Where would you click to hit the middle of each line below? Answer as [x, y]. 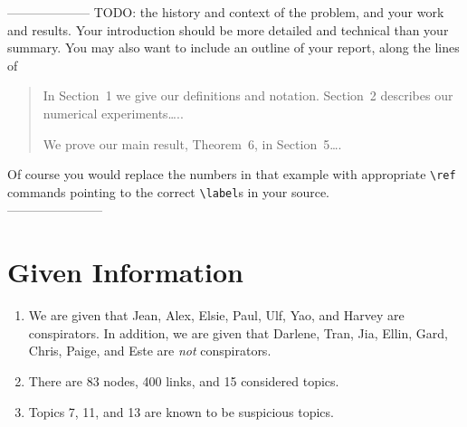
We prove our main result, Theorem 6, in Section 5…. [192, 143]
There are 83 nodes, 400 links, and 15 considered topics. [184, 380]
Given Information [125, 272]
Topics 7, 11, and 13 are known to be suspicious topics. [181, 411]
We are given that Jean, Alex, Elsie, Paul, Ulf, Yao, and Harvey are [216, 315]
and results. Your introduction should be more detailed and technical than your [228, 29]
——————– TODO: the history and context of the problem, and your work [226, 12]
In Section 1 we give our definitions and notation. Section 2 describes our [248, 95]
